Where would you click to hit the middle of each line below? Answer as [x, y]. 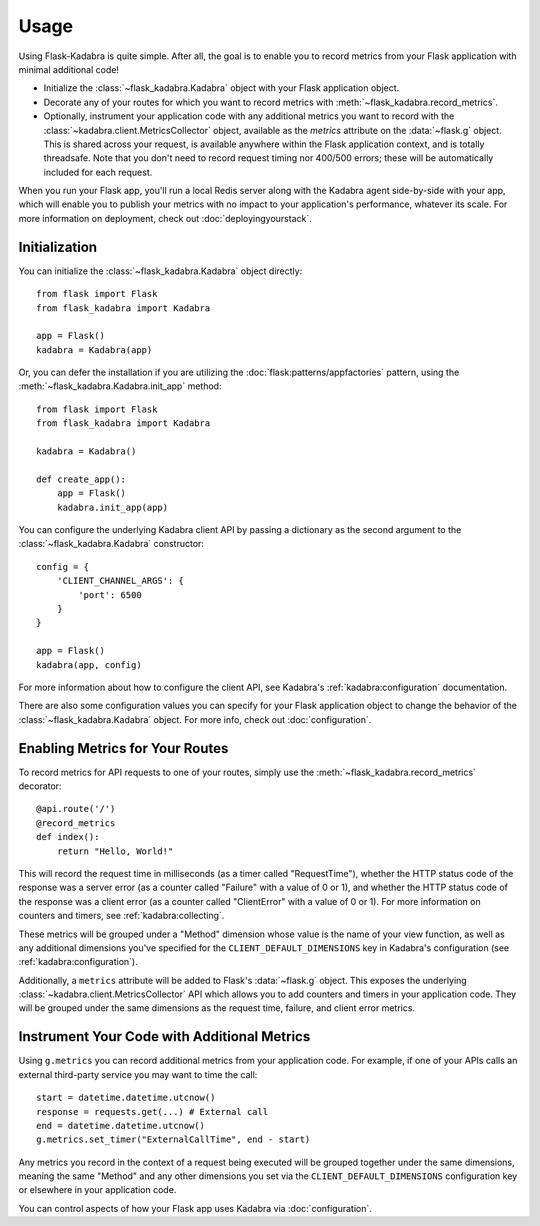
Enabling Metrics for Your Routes [123, 748]
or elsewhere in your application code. [97, 1190]
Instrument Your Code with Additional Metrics [164, 1036]
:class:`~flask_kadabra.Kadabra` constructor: [111, 544]
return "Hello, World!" [115, 851]
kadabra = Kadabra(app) [94, 349]
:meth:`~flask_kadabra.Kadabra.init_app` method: [120, 386]
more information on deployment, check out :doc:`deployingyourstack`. [165, 218]
